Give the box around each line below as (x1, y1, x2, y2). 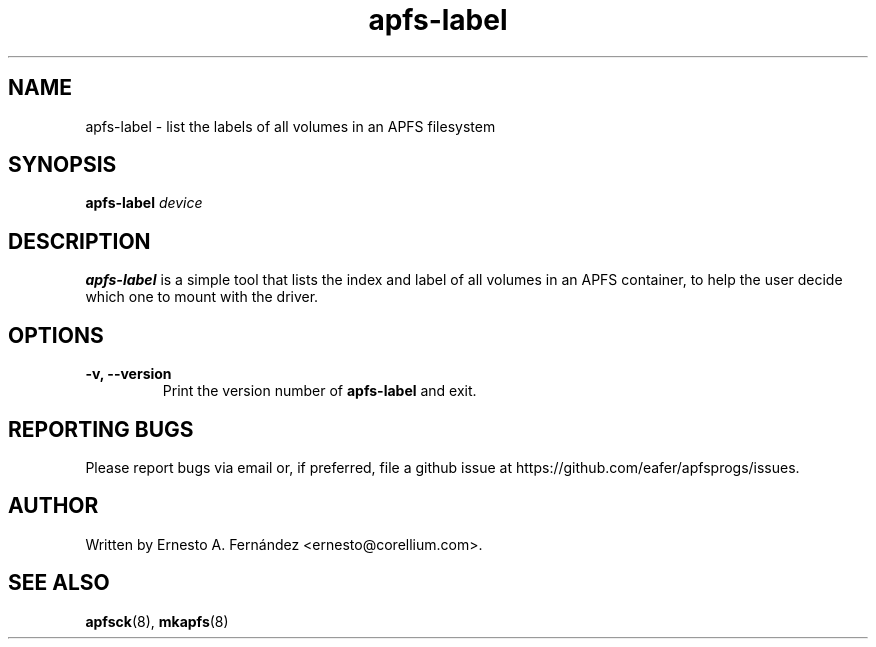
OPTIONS (8, 322, 104, 348)
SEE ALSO (8, 570, 110, 596)
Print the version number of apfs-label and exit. (162, 382, 477, 400)
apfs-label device (85, 194, 203, 212)
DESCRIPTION (8, 228, 151, 254)
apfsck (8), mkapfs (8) (85, 612, 229, 630)
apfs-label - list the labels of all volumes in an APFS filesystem (85, 117, 496, 135)
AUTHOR (8, 493, 99, 519)
